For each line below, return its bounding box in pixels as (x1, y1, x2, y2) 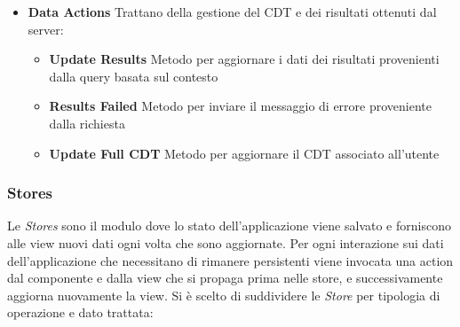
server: (28, 19, 64, 38)
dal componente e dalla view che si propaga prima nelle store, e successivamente (7, 269, 443, 287)
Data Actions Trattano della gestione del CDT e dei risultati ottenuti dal (28, 3, 437, 20)
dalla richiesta (49, 113, 125, 132)
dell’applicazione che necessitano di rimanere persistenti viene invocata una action (7, 251, 454, 269)
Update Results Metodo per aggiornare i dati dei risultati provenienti (49, 50, 440, 68)
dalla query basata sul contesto (49, 66, 218, 85)
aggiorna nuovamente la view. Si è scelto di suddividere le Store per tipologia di (7, 285, 440, 304)
